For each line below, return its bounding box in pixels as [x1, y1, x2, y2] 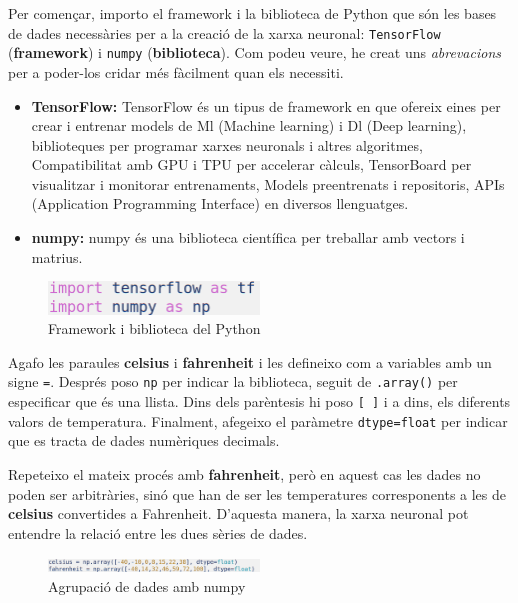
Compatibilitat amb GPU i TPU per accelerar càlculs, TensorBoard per [31, 154, 472, 175]
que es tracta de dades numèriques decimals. [8, 430, 280, 451]
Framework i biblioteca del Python [48, 318, 261, 339]
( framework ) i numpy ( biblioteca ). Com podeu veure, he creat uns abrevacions [8, 42, 501, 63]
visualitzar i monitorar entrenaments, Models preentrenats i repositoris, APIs [31, 173, 505, 194]
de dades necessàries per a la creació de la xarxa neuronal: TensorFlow [8, 22, 441, 43]
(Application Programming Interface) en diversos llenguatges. [31, 193, 409, 214]
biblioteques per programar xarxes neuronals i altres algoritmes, [31, 134, 423, 155]
